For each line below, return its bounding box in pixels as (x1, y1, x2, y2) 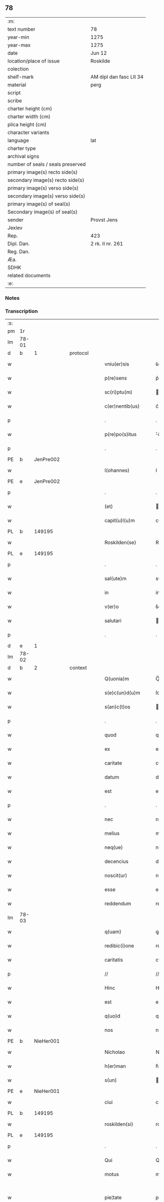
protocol (69, 350, 89, 356)
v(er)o (104, 603, 119, 610)
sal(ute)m (104, 575, 127, 582)
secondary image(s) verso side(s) (7, 193, 85, 199)
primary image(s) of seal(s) (7, 200, 71, 207)
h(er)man (104, 1063, 126, 1070)
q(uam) (104, 928, 122, 935)
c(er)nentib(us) (104, 403, 140, 410)
